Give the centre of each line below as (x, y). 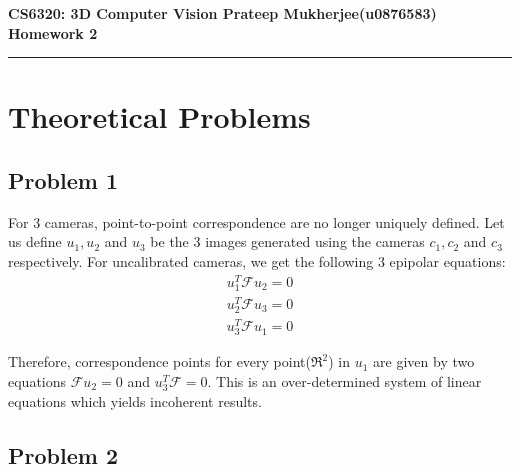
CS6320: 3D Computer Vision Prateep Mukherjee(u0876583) (222, 13)
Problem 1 (63, 179)
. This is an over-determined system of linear (344, 380)
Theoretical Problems (159, 116)
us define (35, 241)
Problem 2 (63, 454)
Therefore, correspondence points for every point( (159, 361)
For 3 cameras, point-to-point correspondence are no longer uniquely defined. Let (256, 221)
